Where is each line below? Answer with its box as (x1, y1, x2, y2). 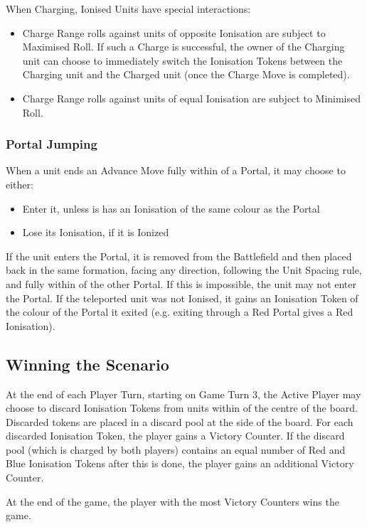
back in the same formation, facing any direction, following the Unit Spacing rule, (6, 262, 362, 277)
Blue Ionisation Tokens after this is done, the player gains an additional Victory (6, 456, 354, 471)
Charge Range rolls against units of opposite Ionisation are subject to (22, 25, 326, 40)
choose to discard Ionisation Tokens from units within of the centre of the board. (6, 400, 358, 415)
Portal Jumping (6, 135, 97, 153)
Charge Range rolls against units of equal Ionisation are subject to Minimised (22, 90, 361, 105)
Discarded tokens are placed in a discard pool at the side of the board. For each (6, 414, 353, 429)
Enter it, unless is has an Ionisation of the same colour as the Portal (22, 201, 320, 215)
